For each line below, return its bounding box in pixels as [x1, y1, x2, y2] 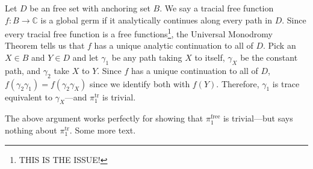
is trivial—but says [223, 112, 293, 124]
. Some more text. [69, 124, 136, 137]
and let [72, 51, 99, 64]
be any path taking [111, 51, 182, 64]
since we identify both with [90, 77, 190, 90]
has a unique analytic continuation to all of [94, 39, 253, 52]
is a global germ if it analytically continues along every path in [40, 13, 272, 26]
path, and [5, 64, 41, 76]
